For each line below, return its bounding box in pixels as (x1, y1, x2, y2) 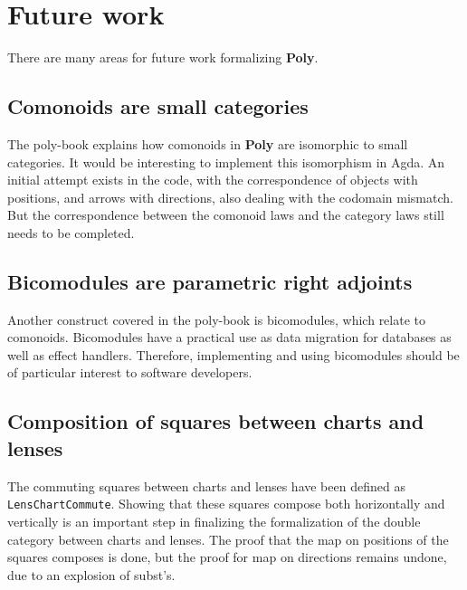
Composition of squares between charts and (7, 407, 424, 435)
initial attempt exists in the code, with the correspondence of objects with (7, 170, 418, 189)
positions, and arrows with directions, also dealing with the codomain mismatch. (7, 187, 453, 206)
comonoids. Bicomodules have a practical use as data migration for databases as (7, 328, 452, 347)
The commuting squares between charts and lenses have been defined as (7, 476, 405, 495)
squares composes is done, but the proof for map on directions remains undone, (7, 547, 447, 566)
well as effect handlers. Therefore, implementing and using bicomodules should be (7, 345, 460, 364)
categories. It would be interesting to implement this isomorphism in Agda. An (7, 152, 445, 171)
